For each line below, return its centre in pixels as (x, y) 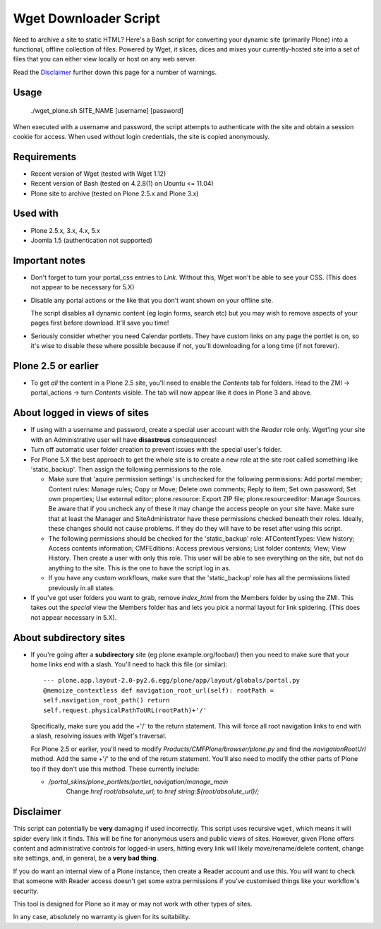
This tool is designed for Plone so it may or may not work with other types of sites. (133, 904)
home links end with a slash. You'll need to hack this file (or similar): (129, 664)
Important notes (49, 260)
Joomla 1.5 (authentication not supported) (92, 240)
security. (26, 891)
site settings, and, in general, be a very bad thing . (86, 858)
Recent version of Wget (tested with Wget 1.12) (98, 174)
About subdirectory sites (69, 638)
